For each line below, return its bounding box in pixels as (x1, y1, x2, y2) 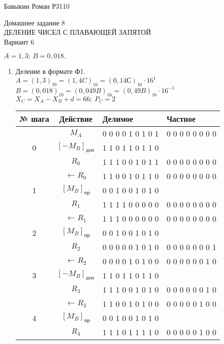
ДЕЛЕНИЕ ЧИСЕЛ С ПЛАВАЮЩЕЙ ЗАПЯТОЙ (4, 27, 151, 37)
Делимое (102, 113, 133, 125)
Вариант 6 (4, 36, 34, 46)
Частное (166, 113, 196, 125)
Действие (59, 113, 93, 125)
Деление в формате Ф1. (15, 66, 86, 76)
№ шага (19, 113, 50, 125)
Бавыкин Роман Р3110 (4, 1, 70, 11)
